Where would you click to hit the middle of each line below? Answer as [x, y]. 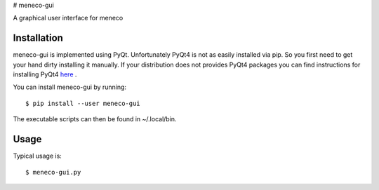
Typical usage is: [38, 156]
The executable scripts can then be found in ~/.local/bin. [95, 119]
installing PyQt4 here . [45, 74]
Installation [38, 38]
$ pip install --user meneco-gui [83, 103]
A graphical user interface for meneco [68, 18]
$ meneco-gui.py [53, 172]
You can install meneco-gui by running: [69, 87]
